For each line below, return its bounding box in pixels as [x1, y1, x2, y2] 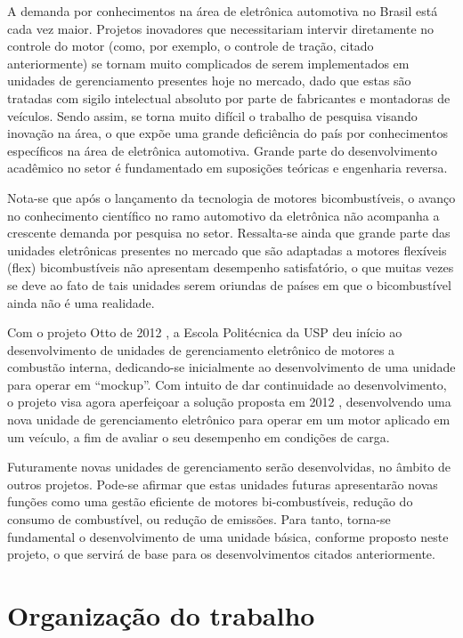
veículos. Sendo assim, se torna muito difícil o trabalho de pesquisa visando [7, 106, 418, 125]
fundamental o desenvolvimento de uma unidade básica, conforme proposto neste [7, 527, 449, 545]
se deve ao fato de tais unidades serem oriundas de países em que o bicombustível [7, 275, 451, 294]
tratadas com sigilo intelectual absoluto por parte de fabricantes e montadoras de [7, 88, 451, 107]
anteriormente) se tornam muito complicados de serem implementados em [7, 53, 410, 72]
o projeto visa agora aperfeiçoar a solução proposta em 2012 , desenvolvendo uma [7, 392, 451, 411]
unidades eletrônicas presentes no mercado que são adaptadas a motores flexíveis [7, 240, 447, 259]
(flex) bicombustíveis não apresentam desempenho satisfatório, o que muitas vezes [7, 258, 454, 277]
